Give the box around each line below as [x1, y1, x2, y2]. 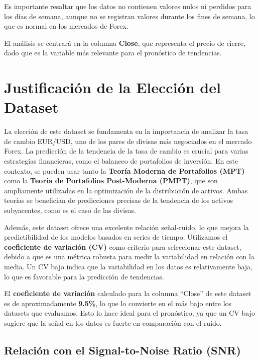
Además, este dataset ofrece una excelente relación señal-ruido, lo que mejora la [4, 222, 249, 232]
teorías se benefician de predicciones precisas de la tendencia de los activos [4, 195, 233, 205]
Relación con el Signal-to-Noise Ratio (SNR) [4, 342, 241, 357]
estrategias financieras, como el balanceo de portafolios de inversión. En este [4, 156, 238, 166]
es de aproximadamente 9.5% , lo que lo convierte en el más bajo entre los [4, 298, 232, 308]
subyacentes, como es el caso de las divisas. [4, 205, 136, 215]
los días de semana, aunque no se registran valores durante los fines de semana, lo [4, 11, 255, 21]
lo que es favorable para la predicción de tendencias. [4, 271, 164, 281]
